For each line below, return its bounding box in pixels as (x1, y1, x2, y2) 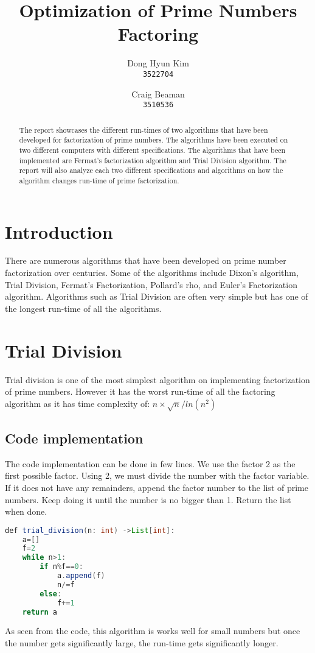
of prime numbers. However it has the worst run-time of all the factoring (5, 385, 275, 398)
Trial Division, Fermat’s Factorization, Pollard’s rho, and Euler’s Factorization (5, 278, 297, 291)
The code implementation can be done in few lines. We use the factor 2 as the (5, 457, 296, 470)
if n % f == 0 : (40, 562, 83, 571)
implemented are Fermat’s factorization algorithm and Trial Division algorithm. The (19, 155, 286, 165)
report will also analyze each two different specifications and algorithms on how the (19, 165, 283, 175)
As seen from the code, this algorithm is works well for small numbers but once (5, 624, 300, 637)
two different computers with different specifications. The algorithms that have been (19, 144, 286, 155)
